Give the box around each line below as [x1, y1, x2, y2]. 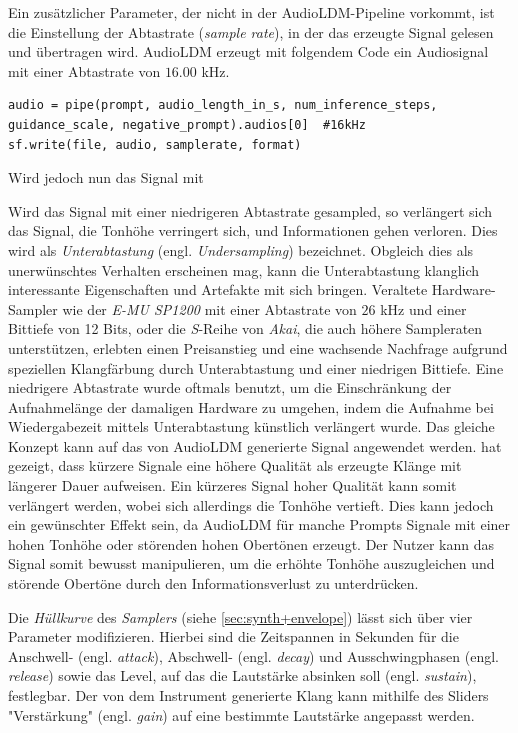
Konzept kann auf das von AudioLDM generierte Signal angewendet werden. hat [8, 435, 502, 456]
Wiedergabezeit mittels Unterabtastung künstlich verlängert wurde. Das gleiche [8, 416, 495, 437]
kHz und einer [380, 298, 467, 319]
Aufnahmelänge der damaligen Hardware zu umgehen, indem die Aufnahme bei [8, 396, 494, 417]
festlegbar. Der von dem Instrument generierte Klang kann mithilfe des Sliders [8, 685, 489, 705]
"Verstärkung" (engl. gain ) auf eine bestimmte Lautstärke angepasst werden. [8, 704, 475, 725]
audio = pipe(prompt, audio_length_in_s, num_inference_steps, [8, 98, 438, 113]
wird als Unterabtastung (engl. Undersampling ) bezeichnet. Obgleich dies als [8, 239, 474, 260]
